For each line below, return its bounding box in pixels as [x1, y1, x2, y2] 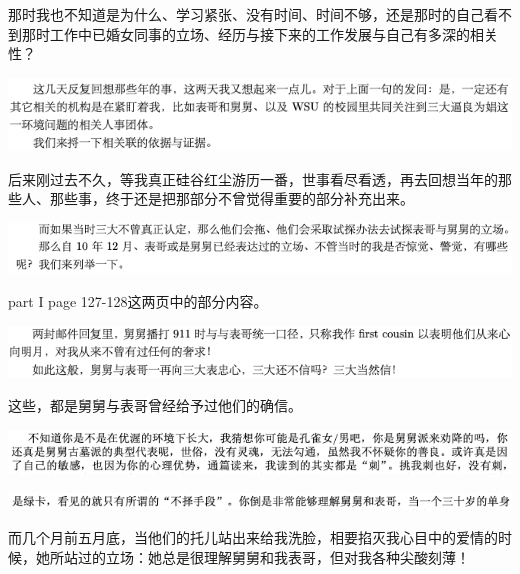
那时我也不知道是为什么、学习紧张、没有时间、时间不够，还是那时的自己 [8, 4, 484, 24]
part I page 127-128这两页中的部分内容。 [8, 290, 268, 311]
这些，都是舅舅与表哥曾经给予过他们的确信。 [8, 395, 302, 416]
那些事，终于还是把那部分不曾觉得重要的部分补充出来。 [49, 188, 414, 209]
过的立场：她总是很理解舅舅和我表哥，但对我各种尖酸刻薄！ [77, 546, 470, 567]
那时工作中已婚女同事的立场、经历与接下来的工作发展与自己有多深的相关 [21, 23, 498, 44]
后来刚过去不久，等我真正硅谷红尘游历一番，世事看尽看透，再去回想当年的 [8, 168, 498, 189]
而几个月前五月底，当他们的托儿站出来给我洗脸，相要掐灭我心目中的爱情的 [8, 527, 498, 548]
